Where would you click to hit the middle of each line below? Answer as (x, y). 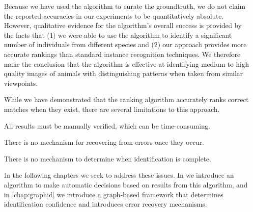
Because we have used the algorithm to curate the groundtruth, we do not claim (125, 6)
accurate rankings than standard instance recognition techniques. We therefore (122, 54)
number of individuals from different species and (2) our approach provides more (125, 44)
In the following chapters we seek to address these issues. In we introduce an (119, 175)
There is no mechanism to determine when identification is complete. (108, 158)
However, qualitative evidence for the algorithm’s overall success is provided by (123, 25)
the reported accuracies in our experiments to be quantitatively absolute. (114, 15)
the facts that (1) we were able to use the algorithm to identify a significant (118, 35)
